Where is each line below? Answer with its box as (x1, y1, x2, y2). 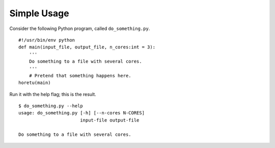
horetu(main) (18, 80, 51, 86)
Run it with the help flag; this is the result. (9, 91, 96, 97)
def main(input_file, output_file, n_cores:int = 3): (18, 44, 155, 50)
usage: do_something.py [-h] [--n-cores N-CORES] (18, 110, 145, 116)
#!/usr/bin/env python (18, 37, 75, 43)
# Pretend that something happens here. (29, 73, 132, 78)
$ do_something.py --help (18, 103, 84, 109)
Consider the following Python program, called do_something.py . (9, 25, 150, 32)
